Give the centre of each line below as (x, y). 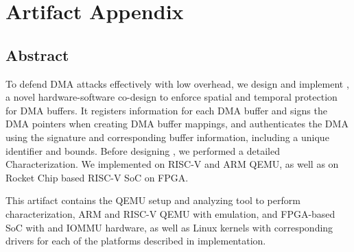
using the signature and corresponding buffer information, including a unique (167, 137)
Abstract (37, 54)
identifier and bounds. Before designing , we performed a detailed (143, 150)
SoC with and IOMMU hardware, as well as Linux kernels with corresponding (169, 227)
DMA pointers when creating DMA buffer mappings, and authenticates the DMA (177, 124)
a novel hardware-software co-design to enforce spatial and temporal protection (172, 97)
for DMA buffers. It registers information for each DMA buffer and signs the (166, 110)
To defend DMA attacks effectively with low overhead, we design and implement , (177, 83)
